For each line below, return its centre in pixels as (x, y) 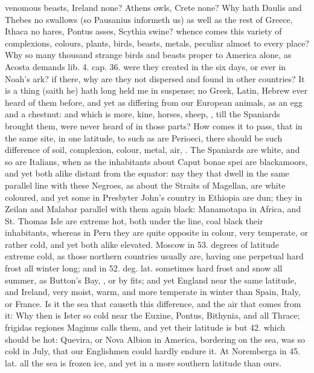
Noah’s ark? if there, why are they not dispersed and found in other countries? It (155, 78)
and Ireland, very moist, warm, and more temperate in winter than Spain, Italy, (153, 292)
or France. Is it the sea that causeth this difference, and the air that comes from (153, 303)
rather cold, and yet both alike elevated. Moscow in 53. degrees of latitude (142, 244)
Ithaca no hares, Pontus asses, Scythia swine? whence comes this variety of (143, 31)
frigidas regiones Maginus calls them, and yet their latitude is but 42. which (145, 327)
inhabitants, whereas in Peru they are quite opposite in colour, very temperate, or (156, 232)
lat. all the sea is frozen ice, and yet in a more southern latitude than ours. (143, 362)
